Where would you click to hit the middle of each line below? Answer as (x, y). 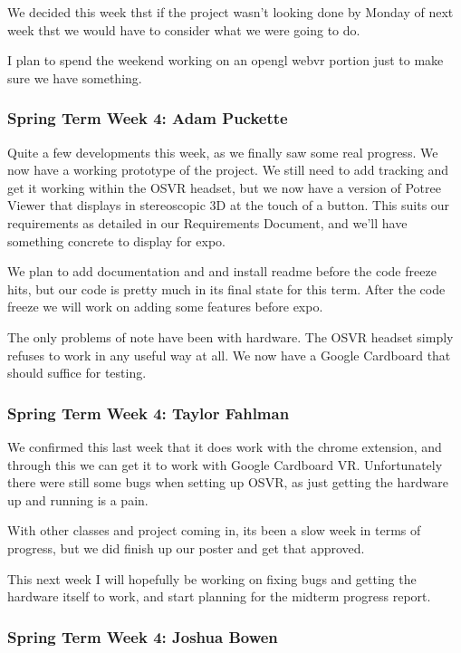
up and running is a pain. (78, 499)
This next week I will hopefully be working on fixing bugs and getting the (212, 578)
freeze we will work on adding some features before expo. (165, 307)
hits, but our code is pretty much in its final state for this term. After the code (226, 288)
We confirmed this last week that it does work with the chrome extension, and (225, 446)
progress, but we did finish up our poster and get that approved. (186, 547)
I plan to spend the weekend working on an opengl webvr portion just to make (226, 60)
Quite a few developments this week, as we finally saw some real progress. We (223, 152)
